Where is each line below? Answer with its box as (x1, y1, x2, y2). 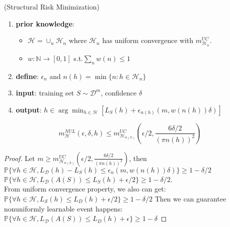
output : (15, 104, 42, 114)
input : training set (15, 87, 74, 98)
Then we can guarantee (154, 193, 226, 203)
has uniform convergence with (102, 35, 193, 45)
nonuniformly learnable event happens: (4, 203, 123, 213)
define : (15, 70, 39, 81)
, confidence (100, 87, 137, 98)
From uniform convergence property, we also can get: (4, 183, 166, 194)
